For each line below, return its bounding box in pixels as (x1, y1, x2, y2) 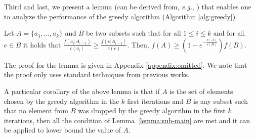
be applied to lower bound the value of (4, 125, 121, 135)
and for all (213, 28, 245, 38)
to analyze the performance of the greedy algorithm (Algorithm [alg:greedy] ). (4, 11, 237, 21)
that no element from (4, 105, 68, 116)
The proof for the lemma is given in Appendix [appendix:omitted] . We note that (4, 59, 247, 70)
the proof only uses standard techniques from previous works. (4, 69, 190, 80)
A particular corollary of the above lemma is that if (4, 86, 160, 96)
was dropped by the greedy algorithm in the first (78, 105, 226, 116)
